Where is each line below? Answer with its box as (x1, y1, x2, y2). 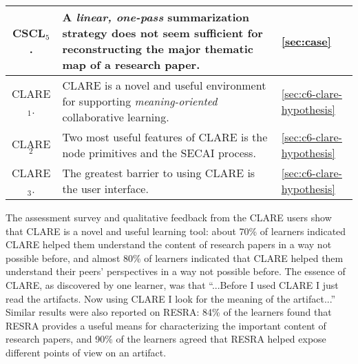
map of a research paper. (62, 57, 200, 72)
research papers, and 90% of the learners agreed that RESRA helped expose (6, 332, 326, 346)
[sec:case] (281, 32, 331, 49)
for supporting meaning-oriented (62, 93, 218, 109)
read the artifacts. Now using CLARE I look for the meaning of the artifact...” (6, 291, 336, 305)
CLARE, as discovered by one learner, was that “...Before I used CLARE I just (6, 277, 339, 292)
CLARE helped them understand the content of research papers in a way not (6, 237, 332, 252)
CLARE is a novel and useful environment (62, 77, 266, 93)
